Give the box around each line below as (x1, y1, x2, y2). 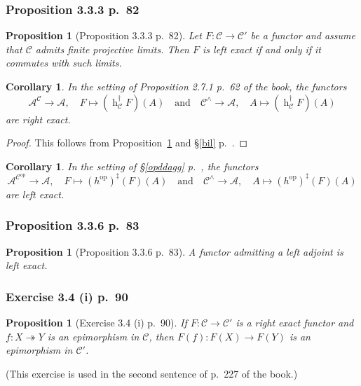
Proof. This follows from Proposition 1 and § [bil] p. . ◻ (6, 135, 248, 150)
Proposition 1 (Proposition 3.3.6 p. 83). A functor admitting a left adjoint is (6, 244, 343, 259)
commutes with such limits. (6, 55, 122, 70)
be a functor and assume (250, 28, 355, 43)
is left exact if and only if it (203, 41, 322, 56)
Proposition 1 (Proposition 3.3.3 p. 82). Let (6, 28, 202, 43)
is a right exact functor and (236, 315, 354, 330)
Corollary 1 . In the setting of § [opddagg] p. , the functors (6, 158, 259, 173)
